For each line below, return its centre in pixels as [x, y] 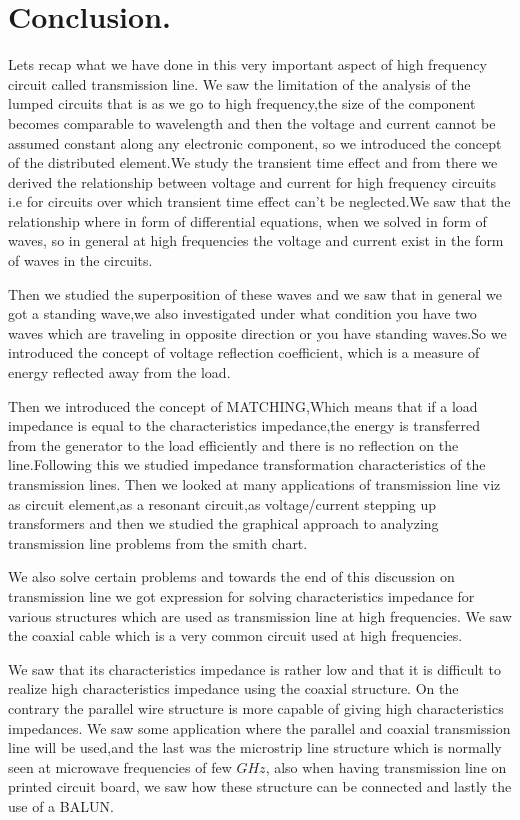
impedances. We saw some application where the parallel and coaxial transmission [259, 727]
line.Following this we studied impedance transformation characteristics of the [247, 464]
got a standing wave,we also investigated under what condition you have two [242, 313]
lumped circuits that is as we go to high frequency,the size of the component [242, 103]
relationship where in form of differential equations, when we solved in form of [247, 220]
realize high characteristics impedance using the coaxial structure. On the [233, 688]
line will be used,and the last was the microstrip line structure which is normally [255, 747]
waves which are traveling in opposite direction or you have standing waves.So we [257, 332]
